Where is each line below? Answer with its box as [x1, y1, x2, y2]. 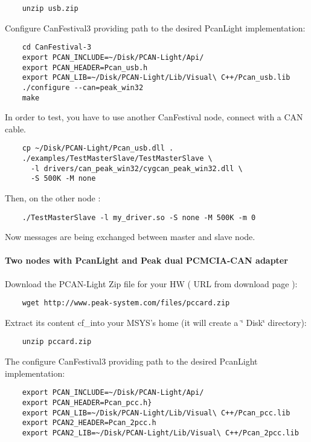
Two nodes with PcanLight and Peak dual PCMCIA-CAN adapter [5, 254, 288, 267]
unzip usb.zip [22, 4, 79, 13]
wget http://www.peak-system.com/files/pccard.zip [22, 299, 230, 308]
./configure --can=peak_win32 [22, 83, 144, 92]
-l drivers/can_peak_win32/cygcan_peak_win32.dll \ [30, 164, 243, 173]
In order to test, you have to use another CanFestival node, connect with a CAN [5, 111, 303, 123]
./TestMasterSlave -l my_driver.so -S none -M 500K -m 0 [22, 213, 256, 222]
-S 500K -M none [30, 174, 96, 183]
